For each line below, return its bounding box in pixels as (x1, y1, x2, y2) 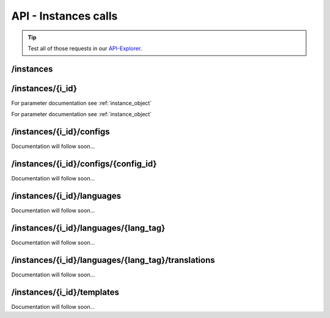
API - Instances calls (11, 9, 118, 23)
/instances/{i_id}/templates (11, 287, 119, 297)
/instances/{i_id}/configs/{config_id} (11, 158, 157, 169)
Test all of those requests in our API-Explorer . (28, 45, 142, 52)
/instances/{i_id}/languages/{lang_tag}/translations (11, 254, 215, 265)
